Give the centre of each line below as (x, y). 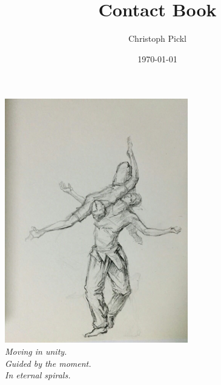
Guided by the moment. (48, 363)
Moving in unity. (36, 351)
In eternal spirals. (38, 375)
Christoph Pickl (157, 38)
